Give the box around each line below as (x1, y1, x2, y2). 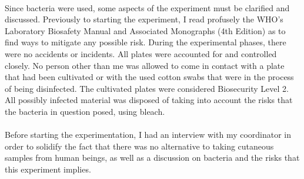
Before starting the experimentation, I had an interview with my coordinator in (5, 128, 292, 141)
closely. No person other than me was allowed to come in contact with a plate (5, 59, 285, 71)
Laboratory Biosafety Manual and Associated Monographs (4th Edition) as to (5, 24, 286, 37)
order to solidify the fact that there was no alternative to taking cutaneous (5, 140, 274, 152)
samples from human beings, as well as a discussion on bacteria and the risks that (5, 151, 300, 164)
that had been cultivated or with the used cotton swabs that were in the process (5, 71, 294, 83)
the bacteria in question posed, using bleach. (5, 105, 165, 117)
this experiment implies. (5, 163, 91, 175)
